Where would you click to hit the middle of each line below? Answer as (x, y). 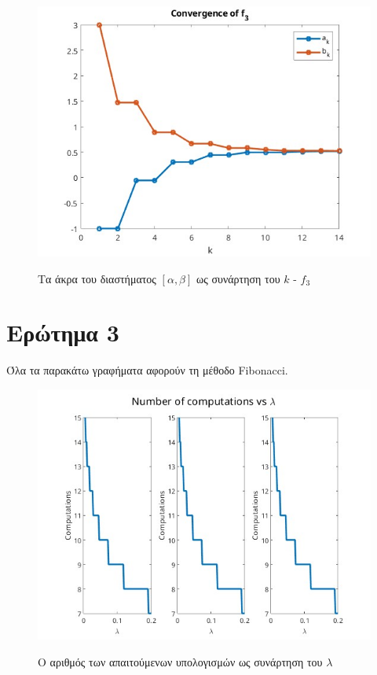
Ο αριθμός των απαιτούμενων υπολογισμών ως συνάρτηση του (180, 661)
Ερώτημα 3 (63, 332)
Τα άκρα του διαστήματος (97, 278)
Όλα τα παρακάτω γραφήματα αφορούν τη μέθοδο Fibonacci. (147, 370)
